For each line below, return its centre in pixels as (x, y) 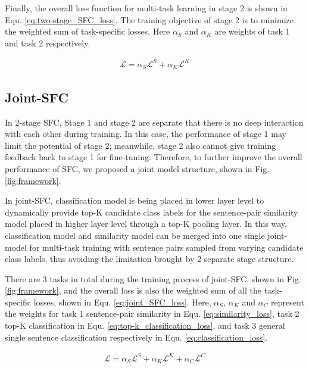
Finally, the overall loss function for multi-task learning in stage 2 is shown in (146, 8)
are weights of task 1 (252, 31)
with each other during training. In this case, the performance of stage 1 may (146, 134)
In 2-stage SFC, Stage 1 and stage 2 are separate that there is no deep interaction (154, 122)
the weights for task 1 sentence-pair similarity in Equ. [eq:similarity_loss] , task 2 (152, 314)
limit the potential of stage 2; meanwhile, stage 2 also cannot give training (141, 145)
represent (288, 302)
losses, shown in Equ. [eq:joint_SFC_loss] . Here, (122, 302)
